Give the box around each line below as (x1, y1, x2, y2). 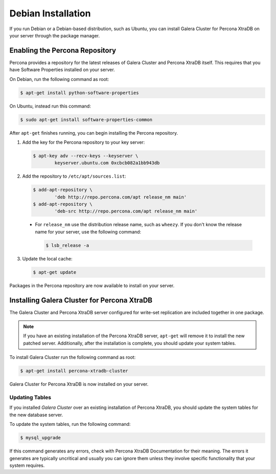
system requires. (9, 462, 45, 468)
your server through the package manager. (9, 32, 100, 38)
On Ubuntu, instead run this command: (9, 103, 91, 109)
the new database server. (9, 412, 63, 418)
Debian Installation (9, 8, 91, 19)
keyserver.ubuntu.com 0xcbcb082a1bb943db (54, 160, 160, 166)
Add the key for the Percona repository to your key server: (22, 139, 145, 145)
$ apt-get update (33, 269, 77, 275)
